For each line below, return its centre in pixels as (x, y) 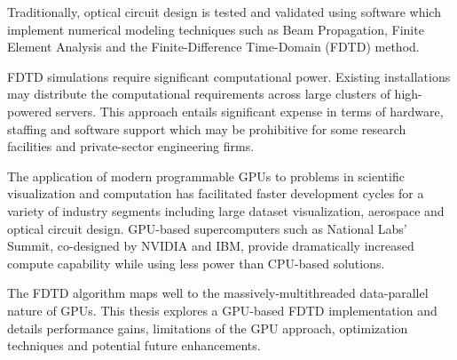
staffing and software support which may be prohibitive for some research (207, 128)
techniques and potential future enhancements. (134, 345)
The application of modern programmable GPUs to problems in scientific (206, 176)
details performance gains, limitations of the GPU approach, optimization (208, 328)
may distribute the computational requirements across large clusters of (199, 94)
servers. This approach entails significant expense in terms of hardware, (249, 111)
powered (30, 111)
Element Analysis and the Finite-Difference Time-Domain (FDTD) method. (213, 47)
